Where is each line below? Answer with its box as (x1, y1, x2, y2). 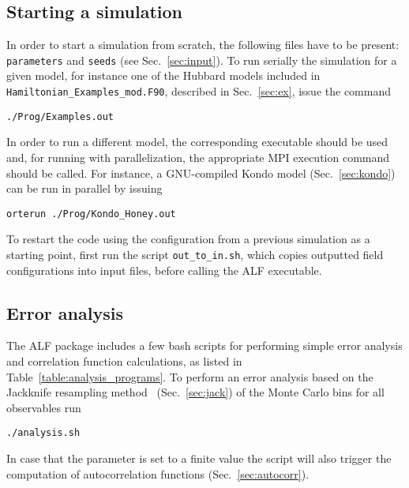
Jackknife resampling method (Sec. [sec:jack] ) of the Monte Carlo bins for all (6, 384, 385, 400)
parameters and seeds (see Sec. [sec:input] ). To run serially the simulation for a (6, 51, 397, 68)
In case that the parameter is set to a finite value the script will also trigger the (6, 450, 392, 467)
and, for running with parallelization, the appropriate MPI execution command (6, 148, 390, 165)
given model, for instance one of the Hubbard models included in (6, 67, 321, 84)
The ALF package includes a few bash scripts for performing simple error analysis (6, 337, 403, 354)
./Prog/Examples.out (6, 111, 114, 122)
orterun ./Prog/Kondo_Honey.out (6, 208, 176, 220)
